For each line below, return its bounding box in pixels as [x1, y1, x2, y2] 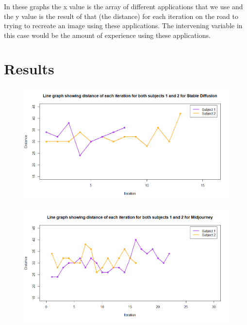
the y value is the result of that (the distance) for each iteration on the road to [4, 11, 238, 21]
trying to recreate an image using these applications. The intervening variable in [4, 20, 243, 31]
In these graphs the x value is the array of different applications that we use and [4, 1, 243, 11]
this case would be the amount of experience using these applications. [4, 30, 211, 40]
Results [4, 58, 54, 78]
